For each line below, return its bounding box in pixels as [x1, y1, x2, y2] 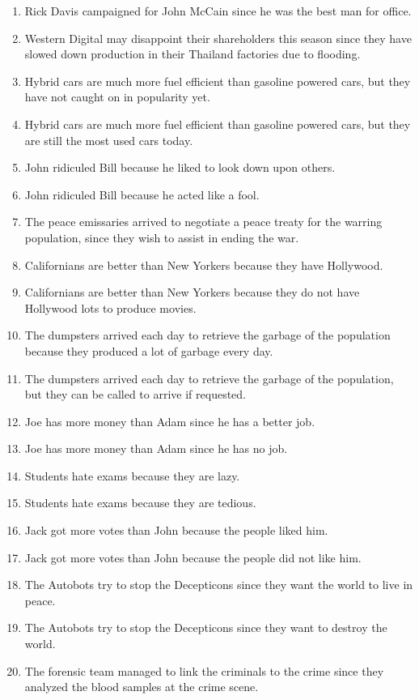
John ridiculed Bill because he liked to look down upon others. [24, 159, 336, 176]
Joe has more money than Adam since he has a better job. [24, 412, 315, 429]
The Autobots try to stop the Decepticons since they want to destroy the [24, 619, 387, 636]
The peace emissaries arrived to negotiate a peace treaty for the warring [24, 213, 383, 230]
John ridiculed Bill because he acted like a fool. [24, 186, 260, 203]
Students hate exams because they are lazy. [24, 467, 240, 484]
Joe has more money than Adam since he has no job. [24, 440, 288, 457]
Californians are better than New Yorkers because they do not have [24, 284, 360, 301]
